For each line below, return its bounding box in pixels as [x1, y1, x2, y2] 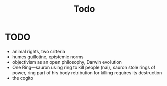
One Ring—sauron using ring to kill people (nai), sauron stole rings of [12, 64, 156, 70]
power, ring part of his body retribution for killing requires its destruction [12, 69, 162, 76]
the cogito [12, 75, 33, 81]
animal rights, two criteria [12, 48, 65, 54]
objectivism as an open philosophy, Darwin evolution [12, 59, 122, 65]
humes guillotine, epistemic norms [12, 54, 84, 60]
